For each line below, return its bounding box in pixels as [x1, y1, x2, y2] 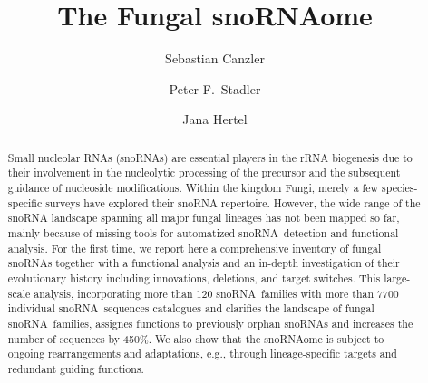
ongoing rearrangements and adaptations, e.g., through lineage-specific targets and [7, 346, 397, 361]
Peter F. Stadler [169, 79, 261, 98]
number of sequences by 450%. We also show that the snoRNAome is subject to [7, 330, 384, 346]
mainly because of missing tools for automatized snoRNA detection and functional [7, 225, 399, 240]
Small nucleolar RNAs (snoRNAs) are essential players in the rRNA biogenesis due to [7, 149, 413, 165]
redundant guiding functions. [7, 360, 144, 376]
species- [382, 180, 418, 196]
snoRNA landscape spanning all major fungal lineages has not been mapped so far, [7, 210, 400, 225]
